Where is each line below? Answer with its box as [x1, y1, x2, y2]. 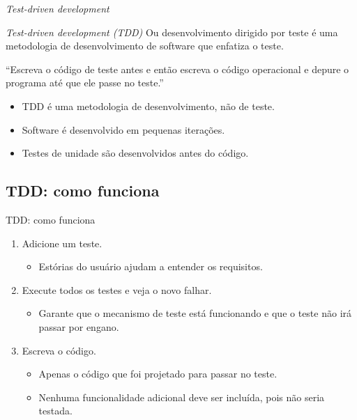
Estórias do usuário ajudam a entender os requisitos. [38, 259, 263, 274]
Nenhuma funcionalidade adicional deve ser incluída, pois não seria [38, 389, 325, 404]
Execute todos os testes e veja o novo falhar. [22, 282, 212, 297]
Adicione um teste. [22, 235, 102, 250]
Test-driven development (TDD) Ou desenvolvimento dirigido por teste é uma [6, 24, 338, 39]
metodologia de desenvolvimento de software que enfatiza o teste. [6, 38, 284, 53]
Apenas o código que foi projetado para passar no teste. [38, 366, 278, 381]
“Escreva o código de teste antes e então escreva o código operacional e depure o [6, 61, 349, 76]
